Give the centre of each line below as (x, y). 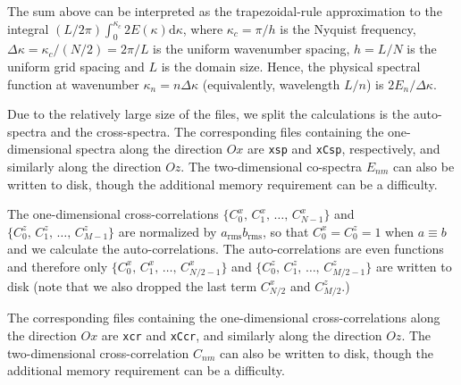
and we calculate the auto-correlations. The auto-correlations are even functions (226, 249)
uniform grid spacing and (76, 66)
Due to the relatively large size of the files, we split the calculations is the (209, 114)
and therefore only (58, 266)
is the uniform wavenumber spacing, (251, 49)
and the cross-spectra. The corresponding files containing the (217, 131)
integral (28, 28)
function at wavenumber (73, 84)
